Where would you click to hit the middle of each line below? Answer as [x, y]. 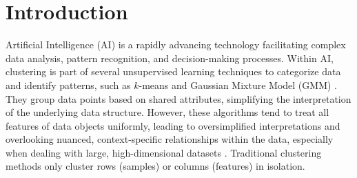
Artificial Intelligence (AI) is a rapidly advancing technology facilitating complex [176, 44]
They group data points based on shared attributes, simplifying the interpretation [178, 98]
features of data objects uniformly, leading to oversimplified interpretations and [173, 125]
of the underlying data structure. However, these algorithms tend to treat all [167, 112]
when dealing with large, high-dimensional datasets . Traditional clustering [164, 152]
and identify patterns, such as [68, 85]
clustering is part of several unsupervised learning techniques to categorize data [173, 71]
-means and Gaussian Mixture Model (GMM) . [238, 85]
